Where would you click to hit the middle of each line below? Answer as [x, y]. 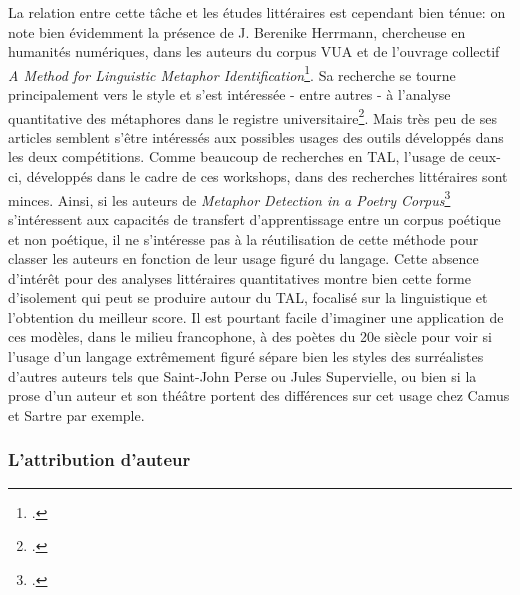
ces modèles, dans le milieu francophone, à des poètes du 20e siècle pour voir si [250, 336]
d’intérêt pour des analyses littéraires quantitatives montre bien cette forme [239, 277]
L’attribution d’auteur [99, 459]
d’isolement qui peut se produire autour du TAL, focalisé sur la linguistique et [248, 297]
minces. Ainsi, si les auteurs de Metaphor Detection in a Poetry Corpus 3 [229, 198]
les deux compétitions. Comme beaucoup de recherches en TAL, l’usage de [236, 156]
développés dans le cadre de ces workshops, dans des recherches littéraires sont [267, 176]
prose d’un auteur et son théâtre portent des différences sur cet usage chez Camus [259, 395]
